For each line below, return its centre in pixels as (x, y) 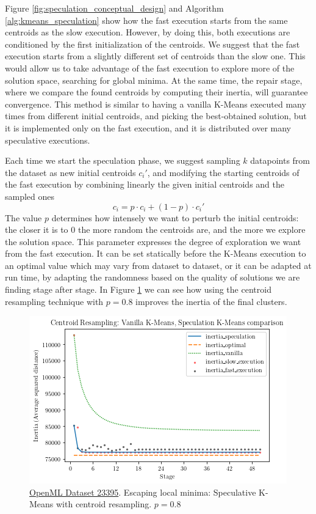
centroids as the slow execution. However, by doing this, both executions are (148, 32)
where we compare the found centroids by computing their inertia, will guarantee (156, 92)
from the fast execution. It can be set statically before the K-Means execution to (156, 253)
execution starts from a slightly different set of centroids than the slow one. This (155, 56)
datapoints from (280, 160)
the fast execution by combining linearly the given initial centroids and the (145, 184)
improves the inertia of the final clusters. (211, 301)
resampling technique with (54, 301)
